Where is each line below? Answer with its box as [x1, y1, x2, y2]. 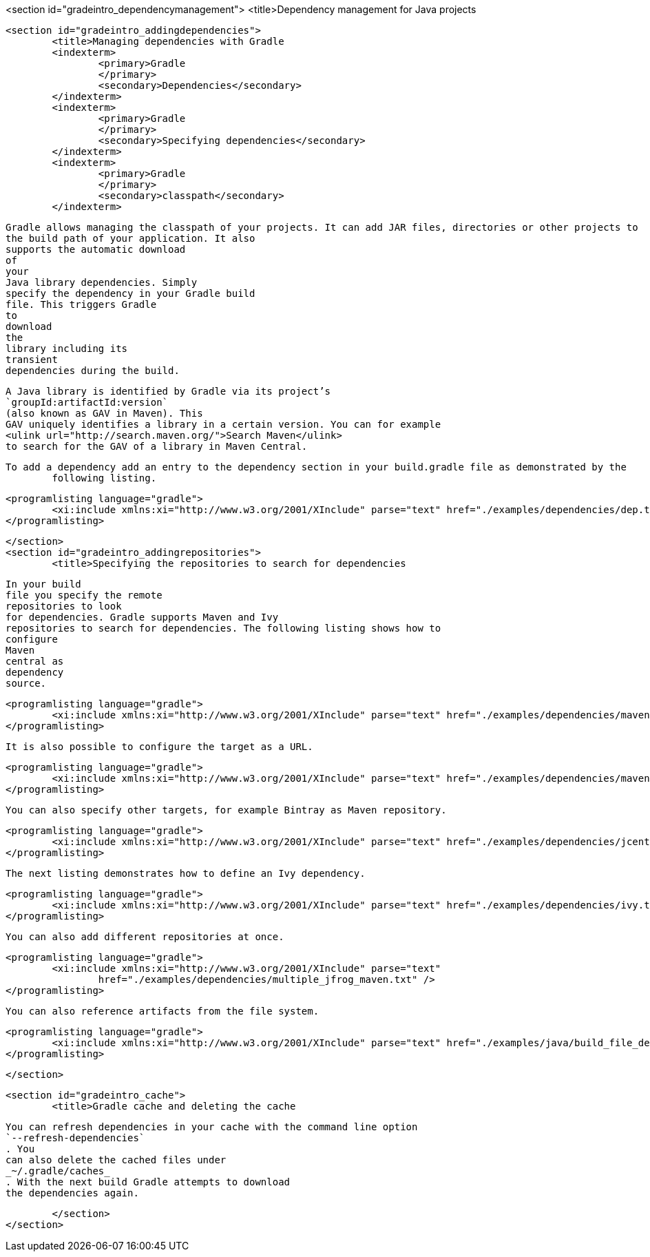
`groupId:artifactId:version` [6, 397, 169, 408]
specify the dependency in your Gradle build [6, 288, 255, 299]
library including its [6, 343, 128, 354]
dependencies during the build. [6, 365, 180, 376]
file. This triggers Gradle [6, 299, 157, 310]
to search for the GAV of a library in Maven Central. [6, 441, 308, 452]
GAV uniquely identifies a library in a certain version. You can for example [6, 419, 441, 430]
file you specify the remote [6, 590, 162, 601]
